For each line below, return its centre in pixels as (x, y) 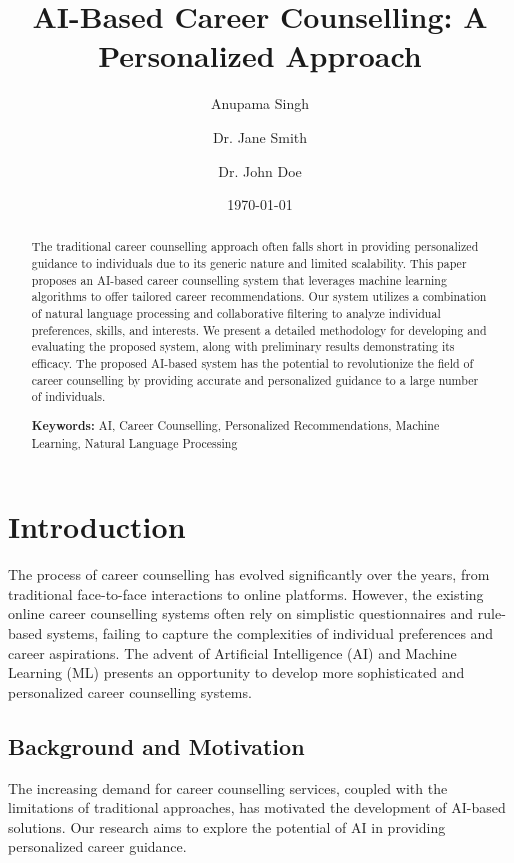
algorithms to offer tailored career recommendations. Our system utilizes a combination (259, 296)
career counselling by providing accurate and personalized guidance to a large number (255, 379)
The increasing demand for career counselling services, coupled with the (228, 787)
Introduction (97, 526)
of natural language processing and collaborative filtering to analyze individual (236, 313)
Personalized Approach (260, 55)
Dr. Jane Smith (260, 136)
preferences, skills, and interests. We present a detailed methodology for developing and (259, 329)
